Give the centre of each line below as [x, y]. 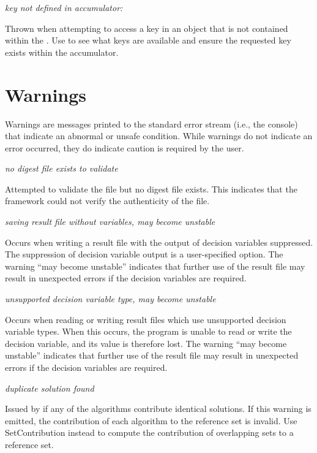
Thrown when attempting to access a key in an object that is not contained [147, 28]
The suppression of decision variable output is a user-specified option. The [144, 254]
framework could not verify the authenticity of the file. [107, 201]
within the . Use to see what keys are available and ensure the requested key [148, 40]
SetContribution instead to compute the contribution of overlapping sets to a [149, 432]
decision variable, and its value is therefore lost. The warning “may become [146, 343]
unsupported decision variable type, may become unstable [110, 299]
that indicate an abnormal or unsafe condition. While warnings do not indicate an [159, 136]
